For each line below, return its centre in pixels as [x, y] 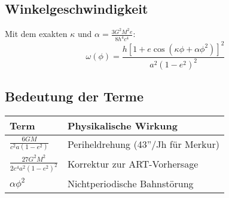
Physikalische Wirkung [122, 126]
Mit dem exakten [36, 34]
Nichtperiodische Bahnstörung [130, 184]
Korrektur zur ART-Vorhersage [133, 164]
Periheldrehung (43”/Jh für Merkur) [143, 144]
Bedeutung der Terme [74, 96]
